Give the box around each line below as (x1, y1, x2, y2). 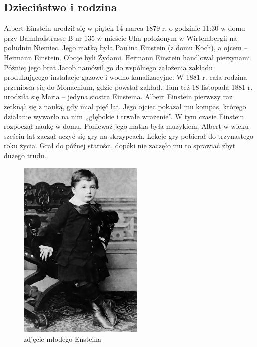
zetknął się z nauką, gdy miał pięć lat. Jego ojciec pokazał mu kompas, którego (4, 101, 246, 111)
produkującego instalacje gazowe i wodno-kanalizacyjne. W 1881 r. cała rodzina (4, 72, 247, 82)
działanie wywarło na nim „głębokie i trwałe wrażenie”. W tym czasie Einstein (4, 111, 244, 121)
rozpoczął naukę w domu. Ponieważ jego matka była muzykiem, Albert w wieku (4, 121, 249, 131)
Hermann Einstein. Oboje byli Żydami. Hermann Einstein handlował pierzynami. (4, 52, 252, 62)
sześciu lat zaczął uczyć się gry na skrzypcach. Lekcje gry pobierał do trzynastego (4, 130, 254, 141)
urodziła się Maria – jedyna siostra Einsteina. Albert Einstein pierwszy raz (4, 91, 233, 102)
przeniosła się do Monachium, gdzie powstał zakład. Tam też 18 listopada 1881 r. (4, 81, 253, 92)
